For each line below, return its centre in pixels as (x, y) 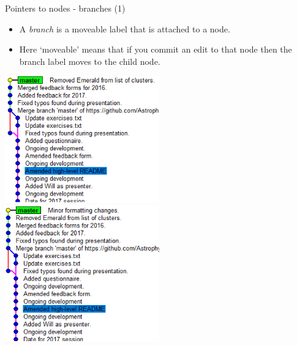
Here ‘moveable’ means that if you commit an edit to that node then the (156, 49)
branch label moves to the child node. (90, 61)
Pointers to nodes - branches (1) (65, 8)
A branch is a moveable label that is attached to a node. (125, 28)
